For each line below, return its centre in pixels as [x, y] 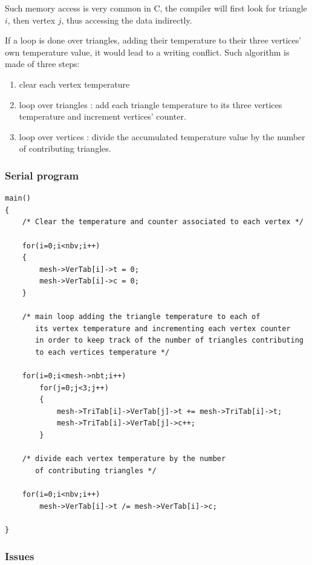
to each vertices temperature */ [102, 352]
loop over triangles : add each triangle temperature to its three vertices [151, 104]
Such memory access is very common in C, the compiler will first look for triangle [156, 8]
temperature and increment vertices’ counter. [102, 116]
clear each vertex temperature [74, 84]
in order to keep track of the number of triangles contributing [169, 341]
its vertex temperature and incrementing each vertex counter [163, 328]
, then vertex [31, 20]
